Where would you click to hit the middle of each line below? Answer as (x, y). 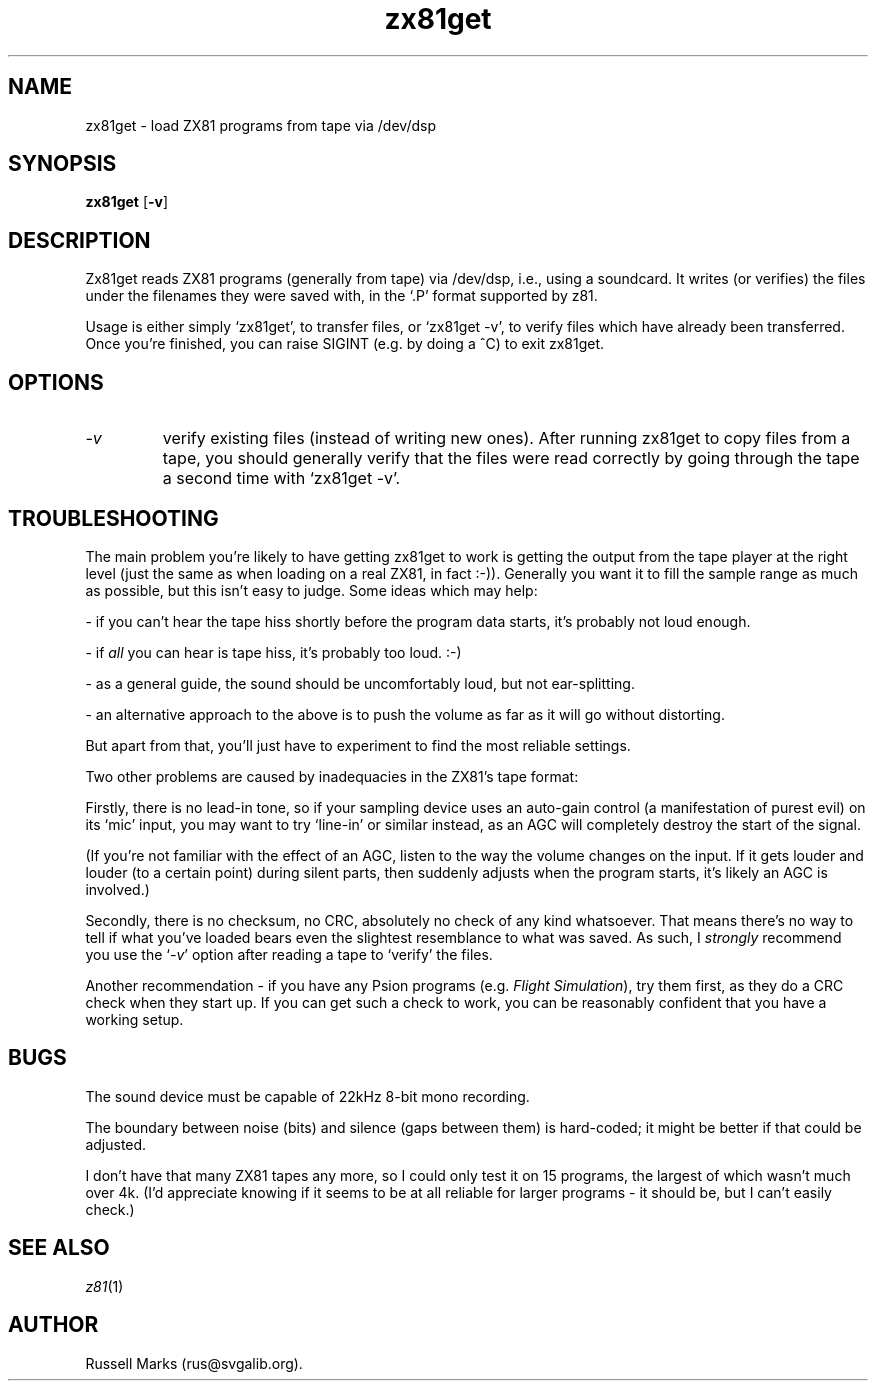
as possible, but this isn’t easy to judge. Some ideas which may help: (311, 590)
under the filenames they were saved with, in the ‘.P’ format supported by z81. (341, 296)
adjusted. (116, 1144)
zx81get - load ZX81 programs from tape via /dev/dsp (260, 125)
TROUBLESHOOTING (113, 518)
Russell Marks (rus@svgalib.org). (194, 1363)
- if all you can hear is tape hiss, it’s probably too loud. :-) (273, 652)
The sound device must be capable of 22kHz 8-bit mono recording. (307, 1096)
